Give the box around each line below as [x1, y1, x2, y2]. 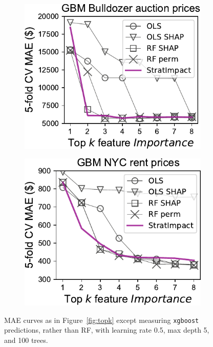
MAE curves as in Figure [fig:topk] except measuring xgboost [4, 314, 199, 325]
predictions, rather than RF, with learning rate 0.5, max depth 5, [4, 324, 209, 335]
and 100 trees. [4, 334, 48, 345]
